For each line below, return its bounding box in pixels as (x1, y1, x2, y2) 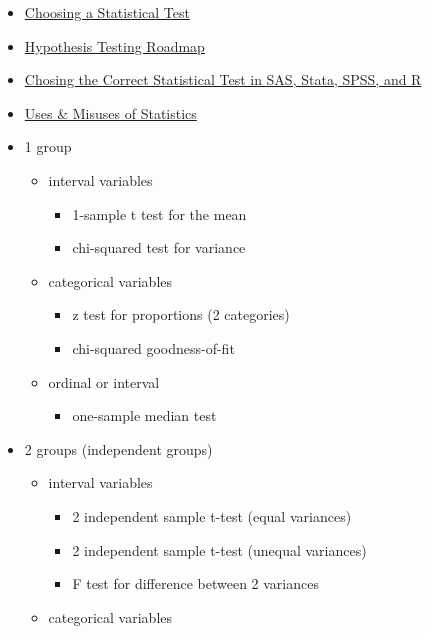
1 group (24, 136, 72, 157)
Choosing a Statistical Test (24, 2, 190, 22)
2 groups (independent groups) (24, 438, 213, 459)
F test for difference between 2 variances (72, 573, 319, 594)
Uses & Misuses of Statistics (24, 102, 197, 123)
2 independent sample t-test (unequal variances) (72, 539, 367, 560)
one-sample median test (72, 405, 217, 426)
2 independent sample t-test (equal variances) (72, 505, 352, 526)
